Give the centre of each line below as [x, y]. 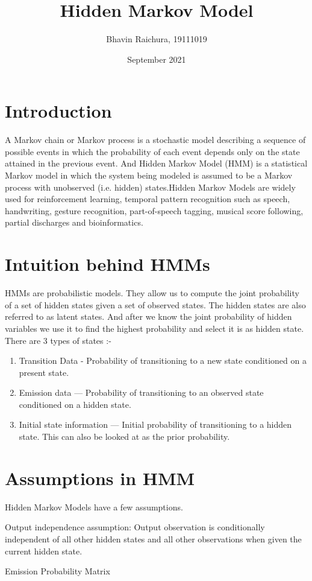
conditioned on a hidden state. [75, 404]
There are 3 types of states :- [58, 340]
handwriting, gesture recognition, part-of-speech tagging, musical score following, [154, 210]
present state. [44, 372]
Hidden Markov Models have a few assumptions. [94, 506]
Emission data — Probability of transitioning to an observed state [141, 392]
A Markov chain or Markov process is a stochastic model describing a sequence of [155, 140]
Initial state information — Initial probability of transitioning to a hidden [155, 424]
